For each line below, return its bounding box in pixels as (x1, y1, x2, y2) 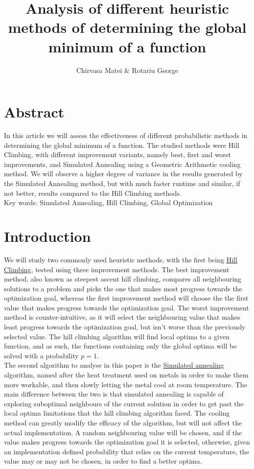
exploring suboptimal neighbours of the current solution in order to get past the (4, 398, 244, 408)
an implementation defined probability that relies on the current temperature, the (4, 446, 249, 456)
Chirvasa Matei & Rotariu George (76, 65, 179, 75)
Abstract (4, 102, 65, 122)
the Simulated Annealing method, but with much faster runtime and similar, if (4, 178, 240, 188)
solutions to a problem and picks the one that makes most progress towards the (4, 283, 242, 293)
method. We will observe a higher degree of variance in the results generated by (4, 168, 243, 179)
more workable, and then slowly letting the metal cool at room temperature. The (4, 379, 247, 389)
